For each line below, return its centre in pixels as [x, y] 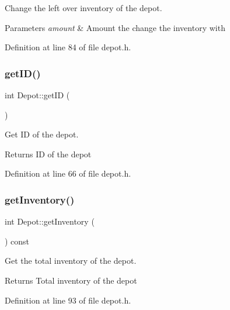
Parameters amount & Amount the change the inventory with [115, 27]
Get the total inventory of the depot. [71, 261]
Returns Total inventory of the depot [71, 280]
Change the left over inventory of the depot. [83, 8]
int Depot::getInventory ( [50, 221]
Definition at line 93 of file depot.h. [68, 300]
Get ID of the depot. [42, 134]
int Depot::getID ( [37, 95]
